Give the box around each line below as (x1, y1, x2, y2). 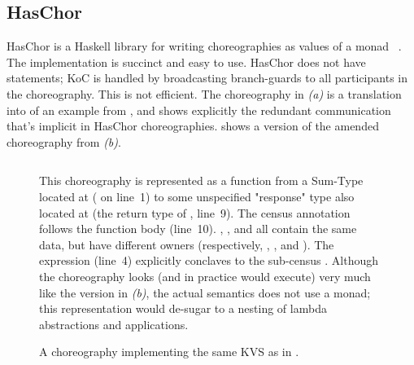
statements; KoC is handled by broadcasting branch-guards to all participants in (7, 69, 407, 86)
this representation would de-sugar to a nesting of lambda (39, 300, 327, 317)
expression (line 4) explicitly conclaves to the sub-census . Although (39, 252, 378, 269)
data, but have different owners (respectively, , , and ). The (39, 235, 334, 253)
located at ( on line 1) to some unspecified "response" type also (39, 187, 355, 204)
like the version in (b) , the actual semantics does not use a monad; (39, 284, 371, 301)
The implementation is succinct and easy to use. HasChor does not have (7, 53, 366, 70)
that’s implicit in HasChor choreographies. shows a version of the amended (7, 117, 379, 134)
